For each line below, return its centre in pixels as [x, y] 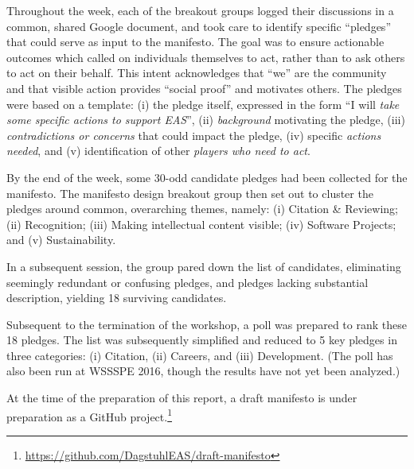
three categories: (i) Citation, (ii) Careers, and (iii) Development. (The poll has [200, 355]
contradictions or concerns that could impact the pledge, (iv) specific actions [194, 135]
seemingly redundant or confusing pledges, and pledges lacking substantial [187, 282]
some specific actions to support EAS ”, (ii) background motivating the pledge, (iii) [206, 120]
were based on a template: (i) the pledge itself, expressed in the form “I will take [203, 104]
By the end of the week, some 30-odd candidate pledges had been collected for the [207, 177]
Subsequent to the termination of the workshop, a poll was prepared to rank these [207, 324]
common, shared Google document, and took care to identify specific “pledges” [199, 26]
